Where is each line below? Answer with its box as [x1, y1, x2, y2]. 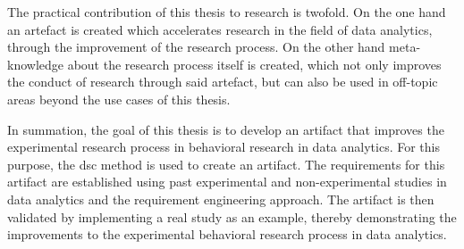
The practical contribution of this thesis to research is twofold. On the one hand [7, 3, 446, 21]
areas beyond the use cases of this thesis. [7, 89, 231, 108]
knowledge [7, 54, 63, 73]
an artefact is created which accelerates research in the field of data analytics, [7, 20, 433, 38]
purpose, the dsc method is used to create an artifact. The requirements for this [7, 154, 445, 173]
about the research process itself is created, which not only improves [67, 54, 442, 73]
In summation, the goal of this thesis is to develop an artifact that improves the [7, 120, 444, 138]
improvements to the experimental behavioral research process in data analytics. [7, 225, 447, 244]
